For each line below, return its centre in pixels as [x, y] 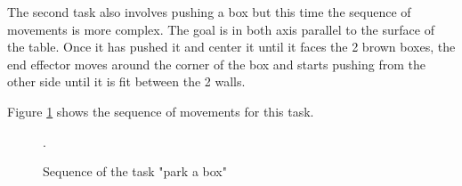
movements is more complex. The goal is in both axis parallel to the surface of [221, 29]
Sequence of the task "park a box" [135, 171]
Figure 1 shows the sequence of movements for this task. [161, 111]
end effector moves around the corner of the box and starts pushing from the [216, 64]
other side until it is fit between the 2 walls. [126, 81]
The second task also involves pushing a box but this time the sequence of [209, 12]
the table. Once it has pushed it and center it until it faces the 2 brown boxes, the [231, 47]
